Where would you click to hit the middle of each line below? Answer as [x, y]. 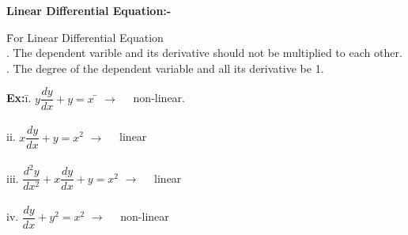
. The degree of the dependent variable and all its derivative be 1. [165, 68]
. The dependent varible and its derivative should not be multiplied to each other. [204, 53]
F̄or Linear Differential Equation [85, 37]
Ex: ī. [19, 98]
